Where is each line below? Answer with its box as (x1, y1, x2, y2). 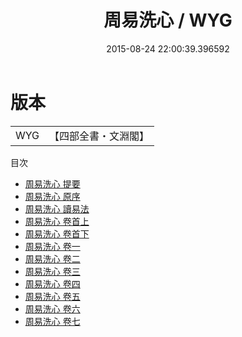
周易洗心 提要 (24, 177, 81, 190)
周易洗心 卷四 (24, 277, 81, 290)
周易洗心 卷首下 (24, 227, 90, 240)
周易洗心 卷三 (24, 265, 81, 277)
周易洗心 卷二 (24, 252, 81, 265)
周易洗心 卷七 (24, 315, 81, 327)
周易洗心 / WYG (103, 9, 233, 32)
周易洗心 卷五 (24, 290, 81, 302)
